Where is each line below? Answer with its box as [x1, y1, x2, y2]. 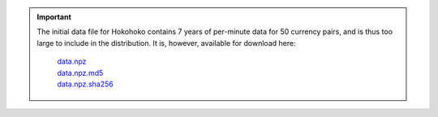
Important [36, 12, 72, 22]
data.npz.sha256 [57, 79, 114, 89]
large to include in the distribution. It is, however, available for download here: [36, 38, 296, 48]
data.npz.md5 [57, 68, 104, 77]
